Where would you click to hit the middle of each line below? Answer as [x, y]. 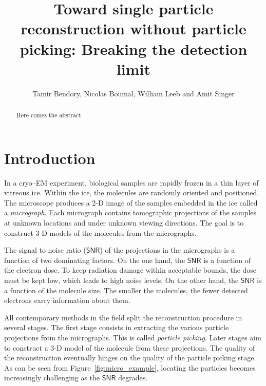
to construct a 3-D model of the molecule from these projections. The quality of [130, 347]
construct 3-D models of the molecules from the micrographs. [100, 232]
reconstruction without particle [134, 28]
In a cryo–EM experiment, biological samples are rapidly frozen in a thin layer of [131, 182]
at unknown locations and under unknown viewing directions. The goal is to [124, 223]
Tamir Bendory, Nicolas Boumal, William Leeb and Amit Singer [134, 93]
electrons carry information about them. [67, 300]
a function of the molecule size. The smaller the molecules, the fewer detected [126, 290]
